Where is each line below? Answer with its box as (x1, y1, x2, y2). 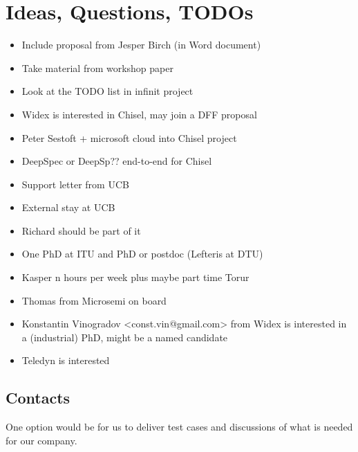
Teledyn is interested (21, 353, 110, 368)
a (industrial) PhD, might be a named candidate (21, 329, 228, 344)
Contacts (6, 387, 70, 408)
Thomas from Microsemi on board (21, 293, 167, 307)
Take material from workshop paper (21, 60, 173, 75)
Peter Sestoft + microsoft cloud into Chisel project (21, 130, 237, 145)
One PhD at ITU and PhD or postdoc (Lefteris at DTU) (21, 246, 263, 261)
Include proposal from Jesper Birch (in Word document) (21, 37, 261, 52)
